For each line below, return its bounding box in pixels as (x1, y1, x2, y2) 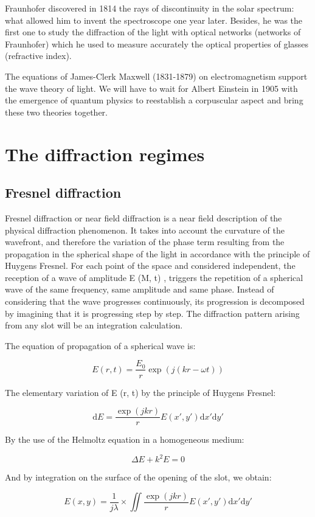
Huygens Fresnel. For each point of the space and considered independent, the (5, 259, 296, 272)
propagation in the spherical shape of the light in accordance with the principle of (5, 247, 310, 260)
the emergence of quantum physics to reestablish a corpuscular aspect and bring (5, 94, 303, 106)
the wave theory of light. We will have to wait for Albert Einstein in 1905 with (5, 82, 298, 94)
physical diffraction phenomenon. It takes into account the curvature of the (5, 223, 285, 236)
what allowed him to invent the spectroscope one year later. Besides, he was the (5, 13, 303, 26)
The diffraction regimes (5, 141, 205, 166)
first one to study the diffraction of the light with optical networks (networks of (5, 26, 301, 38)
